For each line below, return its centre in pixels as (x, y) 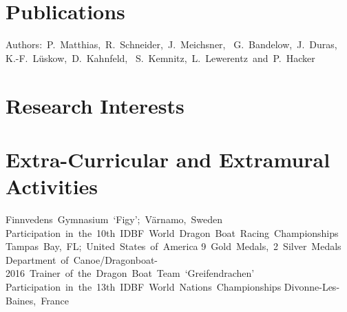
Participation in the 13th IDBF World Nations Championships (144, 286)
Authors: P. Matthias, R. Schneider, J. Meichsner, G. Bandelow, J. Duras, (171, 44)
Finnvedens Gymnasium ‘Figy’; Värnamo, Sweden (114, 219)
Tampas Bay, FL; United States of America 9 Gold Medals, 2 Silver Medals (173, 246)
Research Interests (95, 105)
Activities (52, 186)
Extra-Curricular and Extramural (168, 159)
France (55, 300)
